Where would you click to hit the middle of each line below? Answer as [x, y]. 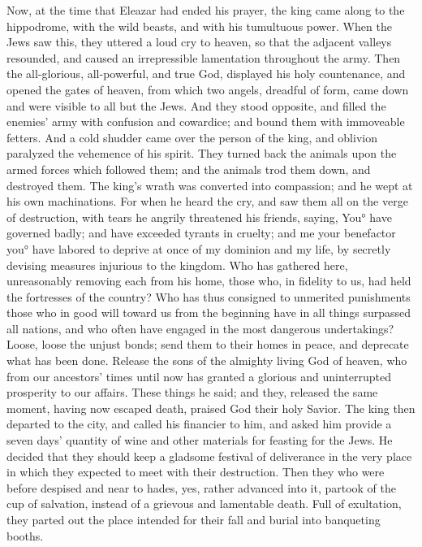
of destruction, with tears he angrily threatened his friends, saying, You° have [199, 217]
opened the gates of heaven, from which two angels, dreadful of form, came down [208, 89]
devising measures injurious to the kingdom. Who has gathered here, [177, 265]
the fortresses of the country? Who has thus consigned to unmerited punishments [209, 296]
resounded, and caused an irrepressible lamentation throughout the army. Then [204, 57]
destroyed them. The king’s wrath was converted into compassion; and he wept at [210, 185]
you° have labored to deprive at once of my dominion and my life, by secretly [199, 248]
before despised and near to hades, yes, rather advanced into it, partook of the [202, 487]
